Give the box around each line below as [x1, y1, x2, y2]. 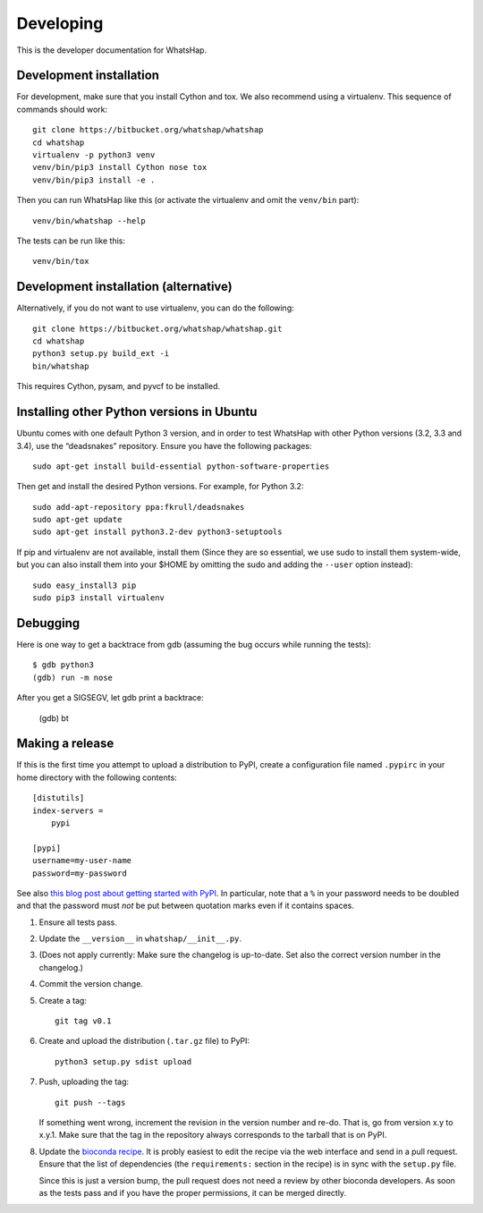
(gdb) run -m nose [32, 672, 114, 683]
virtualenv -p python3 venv [32, 150, 156, 160]
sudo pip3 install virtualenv [32, 593, 165, 603]
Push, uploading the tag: [38, 1076, 130, 1087]
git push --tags [55, 1097, 126, 1107]
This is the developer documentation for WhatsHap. [16, 45, 208, 55]
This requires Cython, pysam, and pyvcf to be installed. [16, 381, 221, 392]
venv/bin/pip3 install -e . [32, 174, 156, 185]
